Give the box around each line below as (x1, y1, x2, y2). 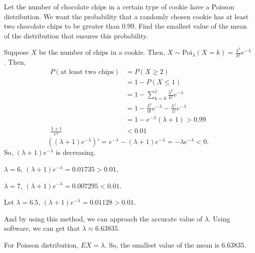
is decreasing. (56, 147, 96, 157)
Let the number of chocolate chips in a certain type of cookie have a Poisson (4, 1, 234, 11)
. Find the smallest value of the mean (134, 21, 247, 31)
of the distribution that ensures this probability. (4, 30, 148, 40)
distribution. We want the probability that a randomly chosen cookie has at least (4, 11, 249, 21)
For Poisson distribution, (4, 239, 79, 250)
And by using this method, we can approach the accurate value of (4, 213, 203, 223)
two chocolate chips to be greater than (4, 21, 120, 31)
